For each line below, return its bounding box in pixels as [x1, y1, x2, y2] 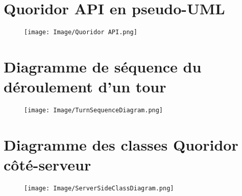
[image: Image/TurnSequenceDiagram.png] [24, 107, 163, 114]
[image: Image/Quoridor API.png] [24, 29, 137, 36]
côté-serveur [4, 154, 91, 175]
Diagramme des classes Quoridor [4, 134, 238, 155]
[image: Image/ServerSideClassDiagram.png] [24, 185, 174, 192]
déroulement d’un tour [4, 76, 166, 97]
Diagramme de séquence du [4, 56, 202, 77]
